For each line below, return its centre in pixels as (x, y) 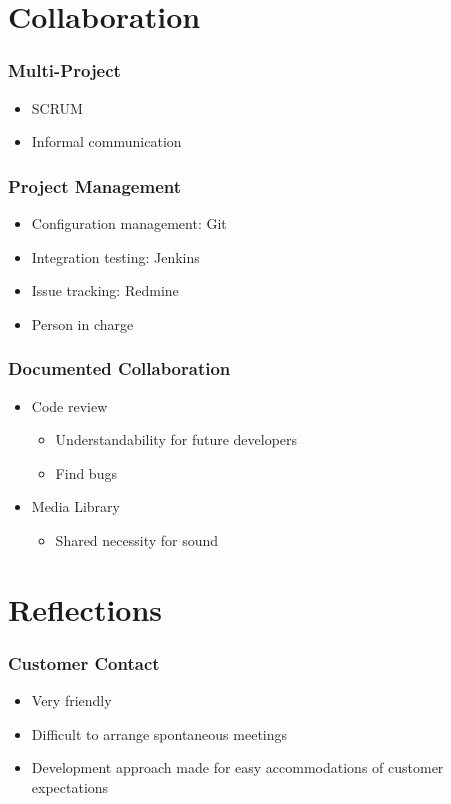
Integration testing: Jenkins (115, 256)
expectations (70, 786)
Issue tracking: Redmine (105, 290)
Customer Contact (84, 662)
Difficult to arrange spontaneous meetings (159, 733)
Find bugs (86, 472)
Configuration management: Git (129, 223)
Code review (69, 405)
